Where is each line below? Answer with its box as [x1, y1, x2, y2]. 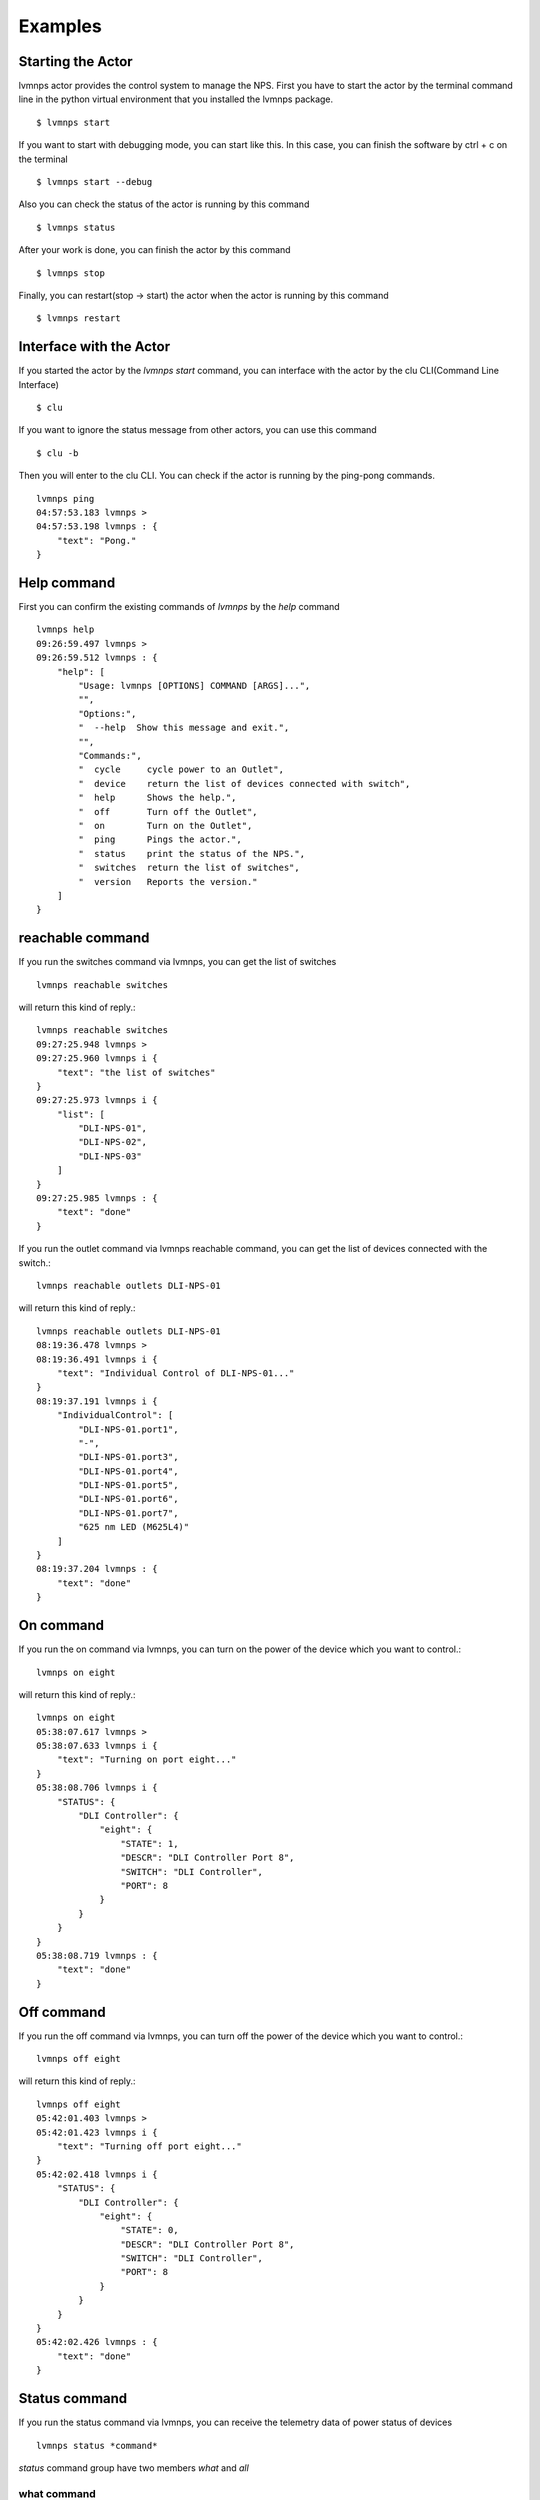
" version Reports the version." [78, 876, 259, 887]
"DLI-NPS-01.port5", [78, 1480, 179, 1491]
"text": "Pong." [56, 535, 137, 546]
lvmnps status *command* [36, 2440, 158, 2451]
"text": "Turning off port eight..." [56, 2140, 242, 2152]
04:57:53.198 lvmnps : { [36, 521, 158, 532]
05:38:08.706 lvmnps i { [36, 1782, 158, 1794]
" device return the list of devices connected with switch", [78, 778, 411, 789]
